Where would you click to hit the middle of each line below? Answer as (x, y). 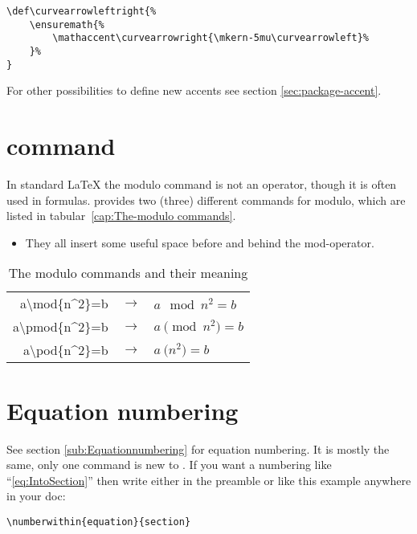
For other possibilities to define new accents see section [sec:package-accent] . (194, 90)
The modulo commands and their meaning (128, 273)
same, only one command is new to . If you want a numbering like (169, 465)
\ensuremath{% (67, 24)
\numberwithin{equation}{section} (99, 522)
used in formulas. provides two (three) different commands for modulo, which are (206, 200)
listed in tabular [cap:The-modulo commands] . (121, 216)
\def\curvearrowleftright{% (82, 11)
